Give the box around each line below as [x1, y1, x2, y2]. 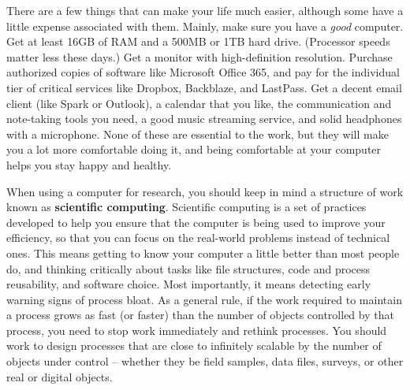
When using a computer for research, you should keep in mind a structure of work [6, 183, 404, 199]
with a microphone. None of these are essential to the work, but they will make [6, 125, 389, 142]
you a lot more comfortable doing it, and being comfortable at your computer [6, 141, 382, 158]
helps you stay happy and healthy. [6, 156, 172, 173]
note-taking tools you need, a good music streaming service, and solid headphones [6, 110, 402, 127]
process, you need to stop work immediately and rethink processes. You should [6, 321, 387, 338]
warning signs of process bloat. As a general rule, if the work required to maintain [6, 291, 402, 307]
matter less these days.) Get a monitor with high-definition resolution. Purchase [6, 48, 393, 65]
